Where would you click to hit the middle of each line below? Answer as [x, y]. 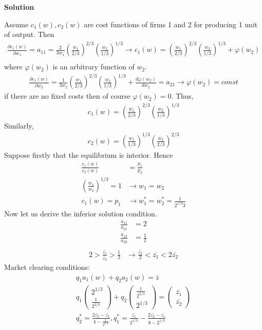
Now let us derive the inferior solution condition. [81, 213]
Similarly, [19, 125]
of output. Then [29, 34]
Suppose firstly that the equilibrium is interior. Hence [89, 154]
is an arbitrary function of [93, 67]
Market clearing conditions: [47, 267]
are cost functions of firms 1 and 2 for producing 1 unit [171, 24]
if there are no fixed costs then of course [67, 96]
